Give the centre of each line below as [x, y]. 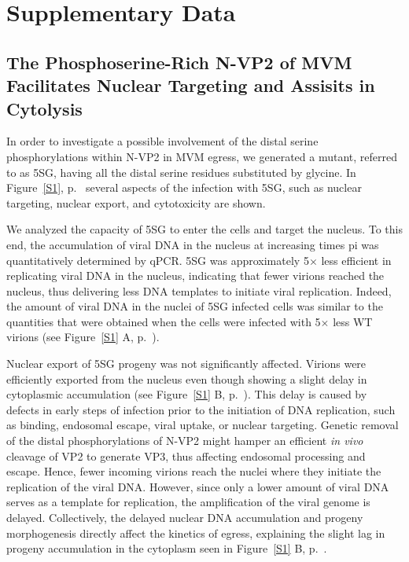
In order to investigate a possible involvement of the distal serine [162, 141]
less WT [353, 321]
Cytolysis [44, 108]
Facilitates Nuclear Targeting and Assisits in [191, 85]
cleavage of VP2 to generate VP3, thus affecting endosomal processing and [186, 455]
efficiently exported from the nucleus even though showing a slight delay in [187, 378]
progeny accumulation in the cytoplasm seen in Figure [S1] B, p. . [167, 548]
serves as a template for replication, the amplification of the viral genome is [188, 502]
